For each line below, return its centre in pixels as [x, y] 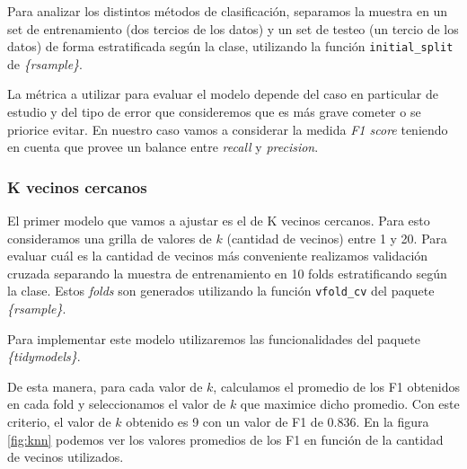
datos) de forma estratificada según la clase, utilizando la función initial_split [230, 46]
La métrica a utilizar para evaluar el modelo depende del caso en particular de [223, 94]
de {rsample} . [45, 63]
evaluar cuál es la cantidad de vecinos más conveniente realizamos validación [218, 256]
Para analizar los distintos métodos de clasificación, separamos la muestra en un [228, 11]
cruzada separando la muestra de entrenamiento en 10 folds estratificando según [227, 273]
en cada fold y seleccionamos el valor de [117, 404]
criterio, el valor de [59, 422]
